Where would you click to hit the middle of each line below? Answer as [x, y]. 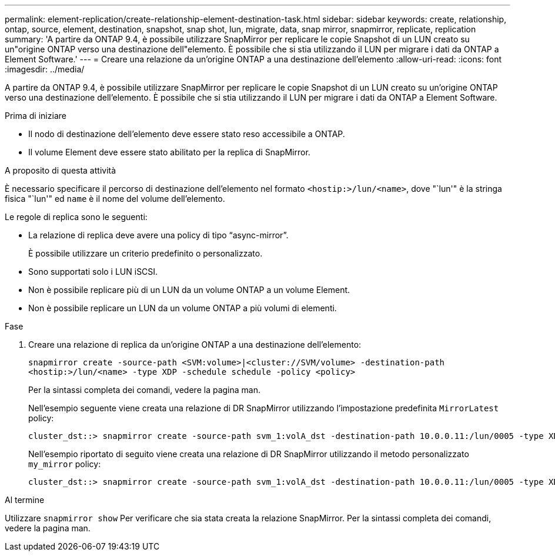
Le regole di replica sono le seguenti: [76, 217]
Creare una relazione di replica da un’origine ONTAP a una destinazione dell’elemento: [195, 344]
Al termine [25, 500]
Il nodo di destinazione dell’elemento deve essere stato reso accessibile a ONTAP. [187, 134]
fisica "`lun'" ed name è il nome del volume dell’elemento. [115, 199]
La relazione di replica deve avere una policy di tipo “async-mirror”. [158, 235]
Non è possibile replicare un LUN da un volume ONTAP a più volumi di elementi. [183, 308]
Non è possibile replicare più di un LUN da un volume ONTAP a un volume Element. [189, 290]
